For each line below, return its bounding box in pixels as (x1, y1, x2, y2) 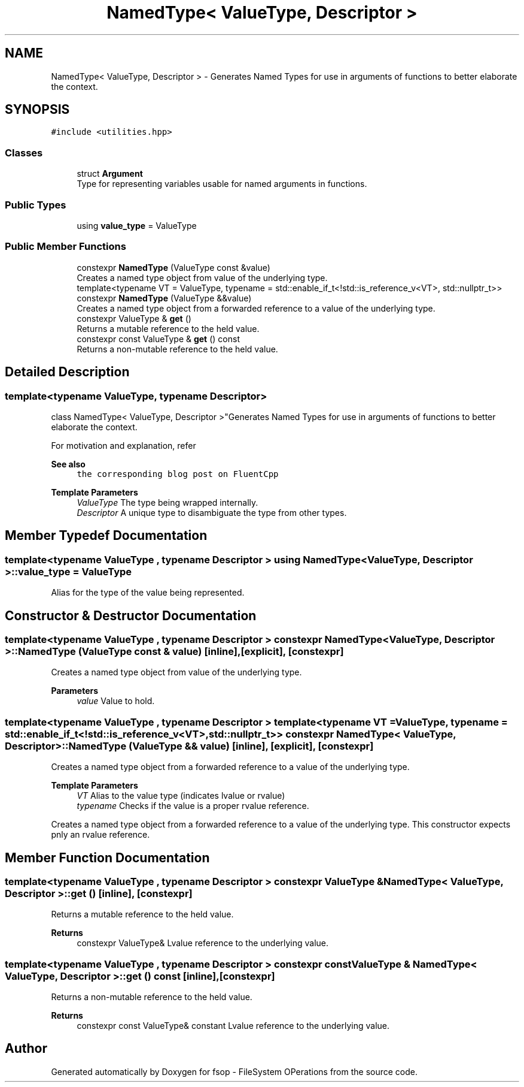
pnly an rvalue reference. (51, 829, 150, 840)
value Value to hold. (77, 696, 155, 706)
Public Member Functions (5, 240, 126, 253)
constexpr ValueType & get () (77, 313, 191, 324)
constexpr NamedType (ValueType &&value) (77, 292, 252, 303)
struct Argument (77, 168, 143, 179)
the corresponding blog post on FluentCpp (77, 469, 279, 479)
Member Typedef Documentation (5, 528, 208, 543)
